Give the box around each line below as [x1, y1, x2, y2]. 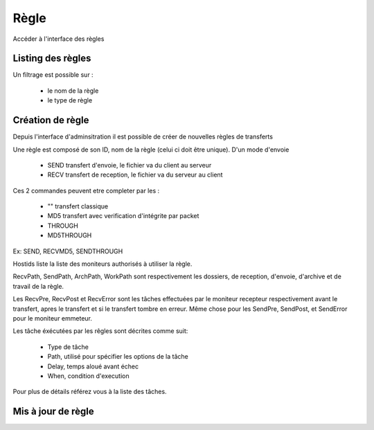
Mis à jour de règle [12, 406, 95, 418]
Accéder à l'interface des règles [12, 35, 105, 43]
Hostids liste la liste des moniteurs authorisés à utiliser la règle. [12, 260, 193, 268]
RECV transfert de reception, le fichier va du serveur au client [47, 170, 223, 179]
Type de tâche [47, 343, 89, 351]
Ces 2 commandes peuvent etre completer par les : [12, 186, 160, 195]
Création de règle [12, 114, 89, 126]
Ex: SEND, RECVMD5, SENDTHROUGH [12, 247, 123, 256]
